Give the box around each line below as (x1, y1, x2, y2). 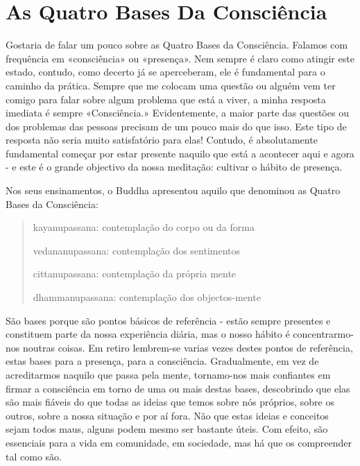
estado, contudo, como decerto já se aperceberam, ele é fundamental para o (6, 64, 325, 79)
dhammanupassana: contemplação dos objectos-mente (33, 290, 261, 304)
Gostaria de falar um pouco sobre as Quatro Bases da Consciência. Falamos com (6, 37, 348, 52)
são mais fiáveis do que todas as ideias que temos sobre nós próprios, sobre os (6, 395, 334, 409)
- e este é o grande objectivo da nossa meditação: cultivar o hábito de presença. (6, 159, 343, 174)
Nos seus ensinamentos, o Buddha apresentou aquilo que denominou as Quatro (6, 183, 341, 198)
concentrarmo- (293, 327, 354, 341)
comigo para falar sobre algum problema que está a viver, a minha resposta (6, 92, 326, 106)
